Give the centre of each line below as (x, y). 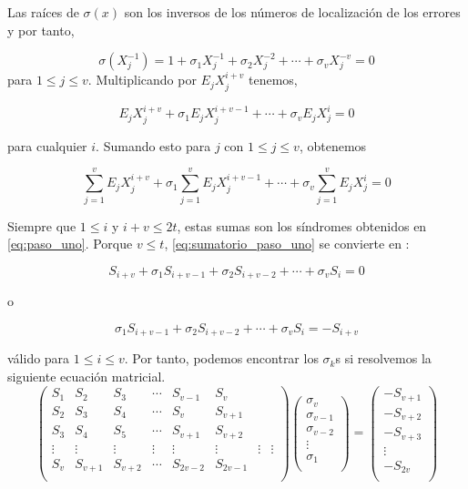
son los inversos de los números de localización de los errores (292, 12)
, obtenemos (333, 145)
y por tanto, (41, 30)
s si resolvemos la (383, 358)
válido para (39, 358)
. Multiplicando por (142, 80)
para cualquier (47, 145)
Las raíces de (43, 12)
